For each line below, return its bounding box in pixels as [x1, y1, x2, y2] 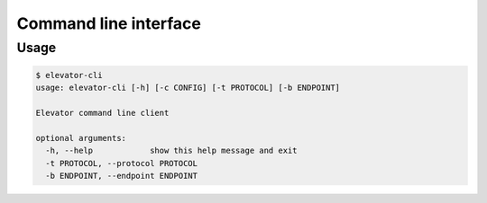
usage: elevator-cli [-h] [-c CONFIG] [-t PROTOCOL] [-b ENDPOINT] [35, 83, 341, 93]
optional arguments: [35, 133, 126, 143]
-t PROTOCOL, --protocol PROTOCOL [45, 158, 198, 168]
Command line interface [16, 13, 202, 33]
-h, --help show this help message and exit [45, 146, 298, 156]
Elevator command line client [35, 108, 170, 118]
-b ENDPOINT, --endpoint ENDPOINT [45, 171, 198, 181]
